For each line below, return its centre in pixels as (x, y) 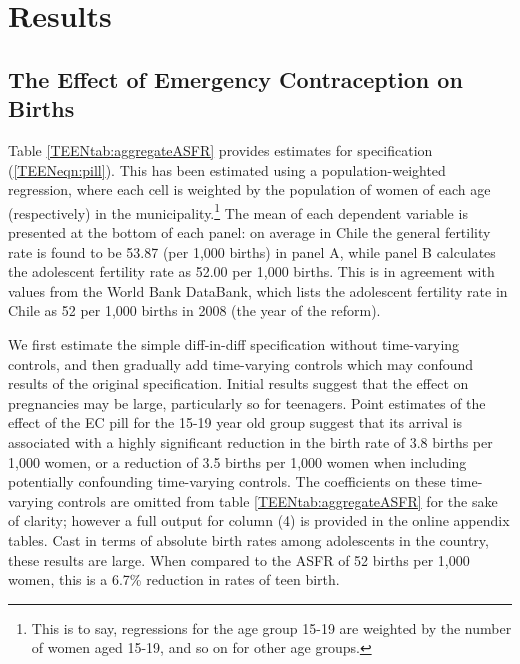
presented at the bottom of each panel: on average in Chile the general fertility (249, 232)
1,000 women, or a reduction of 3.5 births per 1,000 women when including (237, 461)
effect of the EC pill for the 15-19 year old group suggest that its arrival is (235, 422)
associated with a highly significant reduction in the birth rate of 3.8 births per (250, 441)
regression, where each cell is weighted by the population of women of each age (249, 189)
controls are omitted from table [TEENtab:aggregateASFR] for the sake (277, 500)
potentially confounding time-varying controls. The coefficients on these (227, 481)
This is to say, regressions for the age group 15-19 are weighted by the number (271, 627)
